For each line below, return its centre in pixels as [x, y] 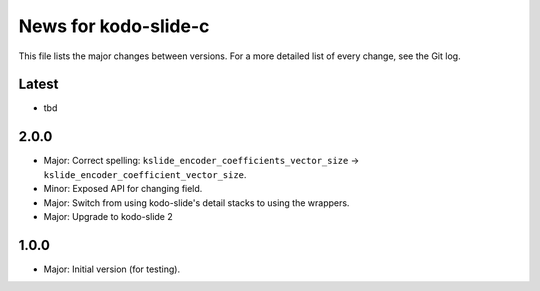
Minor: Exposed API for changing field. [123, 189]
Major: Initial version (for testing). [111, 269]
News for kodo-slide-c [114, 26]
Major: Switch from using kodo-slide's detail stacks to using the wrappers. [196, 202]
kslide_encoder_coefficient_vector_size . [145, 174]
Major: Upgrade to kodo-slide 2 [108, 216]
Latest [38, 84]
